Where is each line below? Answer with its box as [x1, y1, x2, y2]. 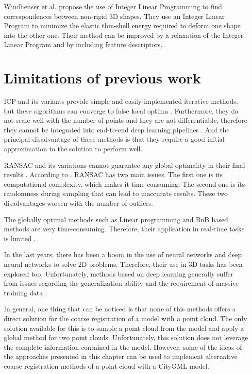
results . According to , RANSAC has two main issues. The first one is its [4, 169, 223, 179]
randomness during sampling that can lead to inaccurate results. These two [4, 188, 228, 198]
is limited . [4, 233, 36, 243]
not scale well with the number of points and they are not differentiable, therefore [4, 115, 247, 125]
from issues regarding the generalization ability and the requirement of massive [4, 278, 239, 288]
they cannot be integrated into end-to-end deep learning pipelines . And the [4, 124, 230, 134]
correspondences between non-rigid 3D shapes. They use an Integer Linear [4, 11, 225, 21]
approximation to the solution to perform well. [4, 144, 143, 154]
